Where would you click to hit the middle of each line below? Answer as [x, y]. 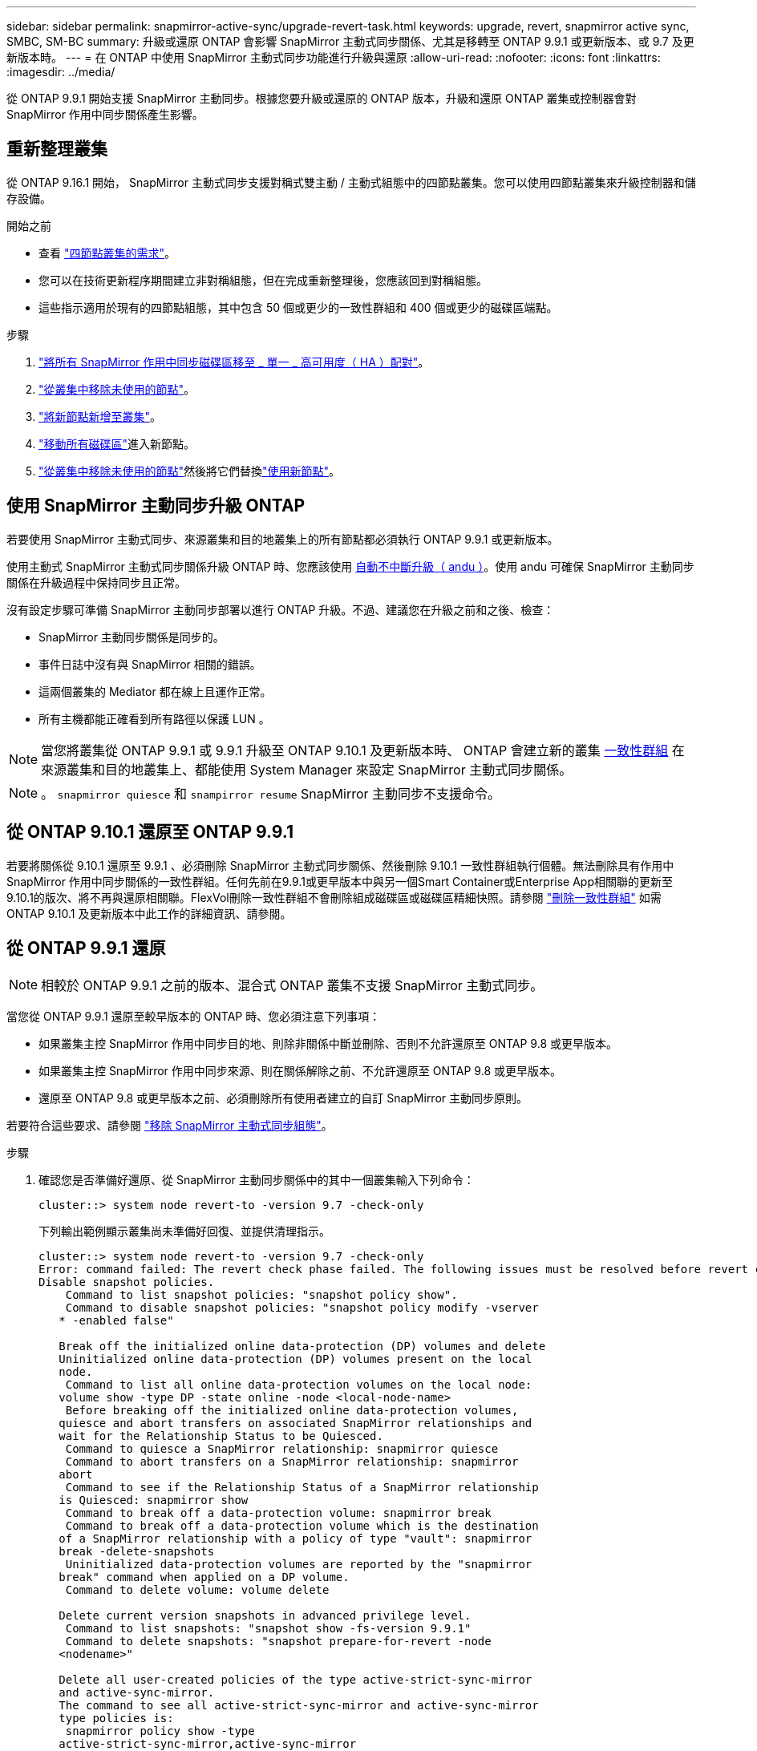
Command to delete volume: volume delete [197, 1590]
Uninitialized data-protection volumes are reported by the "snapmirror [299, 1565]
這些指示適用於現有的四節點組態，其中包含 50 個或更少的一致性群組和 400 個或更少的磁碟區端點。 [298, 307]
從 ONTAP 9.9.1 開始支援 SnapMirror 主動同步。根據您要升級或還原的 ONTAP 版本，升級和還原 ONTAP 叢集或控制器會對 [322, 98]
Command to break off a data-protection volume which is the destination [302, 1526]
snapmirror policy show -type [160, 1731]
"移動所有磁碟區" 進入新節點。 [117, 443]
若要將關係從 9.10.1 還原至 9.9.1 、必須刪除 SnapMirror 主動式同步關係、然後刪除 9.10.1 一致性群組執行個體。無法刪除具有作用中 [340, 865]
